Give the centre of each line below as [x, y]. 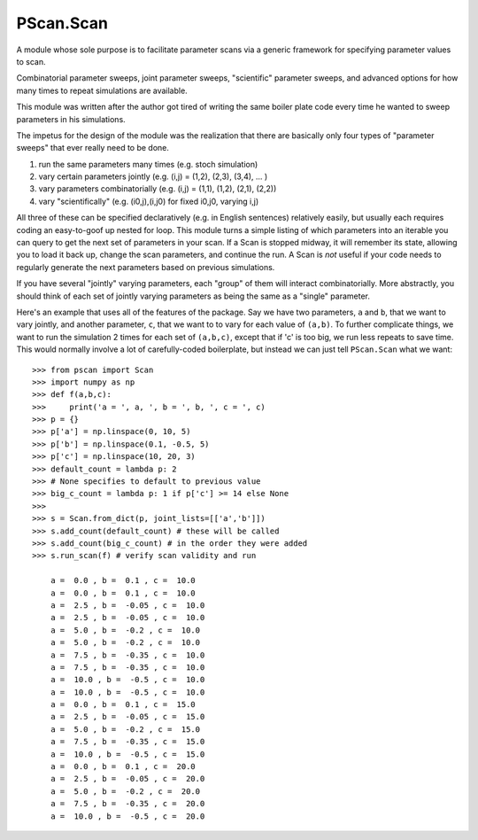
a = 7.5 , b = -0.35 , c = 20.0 [127, 804]
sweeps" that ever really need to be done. [93, 148]
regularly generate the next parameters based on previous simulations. [146, 267]
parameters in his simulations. [71, 119]
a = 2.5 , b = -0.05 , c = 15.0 [127, 717]
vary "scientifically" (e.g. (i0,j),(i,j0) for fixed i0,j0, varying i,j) [149, 201]
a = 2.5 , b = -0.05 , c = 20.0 [127, 779]
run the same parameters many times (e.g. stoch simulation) [148, 164]
